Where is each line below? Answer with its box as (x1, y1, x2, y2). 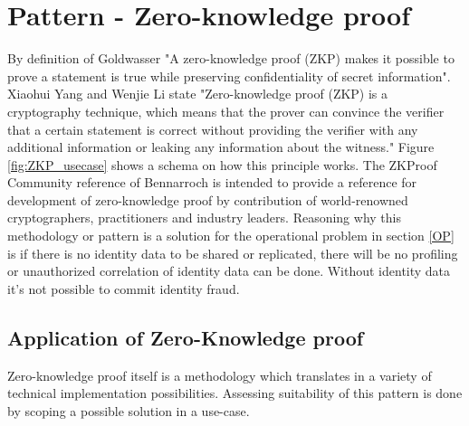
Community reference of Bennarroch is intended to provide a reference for (7, 173, 417, 192)
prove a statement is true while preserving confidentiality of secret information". (7, 66, 451, 85)
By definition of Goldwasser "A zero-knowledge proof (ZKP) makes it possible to (7, 49, 455, 68)
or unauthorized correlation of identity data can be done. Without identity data (7, 261, 451, 280)
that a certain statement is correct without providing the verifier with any (7, 119, 418, 138)
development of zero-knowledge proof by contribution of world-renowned (7, 190, 408, 209)
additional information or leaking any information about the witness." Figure (7, 137, 435, 156)
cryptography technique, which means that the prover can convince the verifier (7, 101, 445, 120)
